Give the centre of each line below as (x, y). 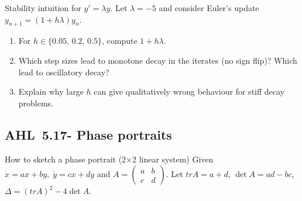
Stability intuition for (43, 8)
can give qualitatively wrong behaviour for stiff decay (189, 91)
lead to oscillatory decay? (64, 72)
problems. (36, 103)
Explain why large (51, 91)
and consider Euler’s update (209, 8)
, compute (119, 41)
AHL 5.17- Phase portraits (88, 134)
